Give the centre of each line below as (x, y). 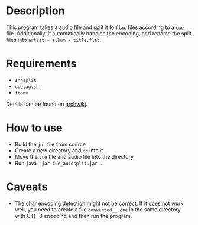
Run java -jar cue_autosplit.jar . (59, 163)
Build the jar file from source (50, 144)
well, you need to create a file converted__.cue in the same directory (98, 209)
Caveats (27, 187)
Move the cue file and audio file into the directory (74, 156)
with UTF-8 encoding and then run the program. (73, 216)
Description (35, 11)
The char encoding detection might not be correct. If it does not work (99, 203)
